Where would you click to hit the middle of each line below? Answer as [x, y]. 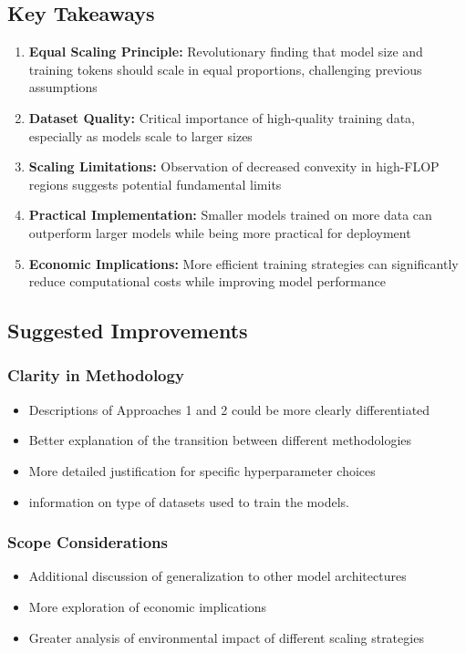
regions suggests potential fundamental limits [155, 184]
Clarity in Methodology [96, 375]
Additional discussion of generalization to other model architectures [217, 576]
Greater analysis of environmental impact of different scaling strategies [226, 637]
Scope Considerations [88, 542]
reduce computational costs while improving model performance [207, 281]
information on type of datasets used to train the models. [189, 501]
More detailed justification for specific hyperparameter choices [202, 470]
